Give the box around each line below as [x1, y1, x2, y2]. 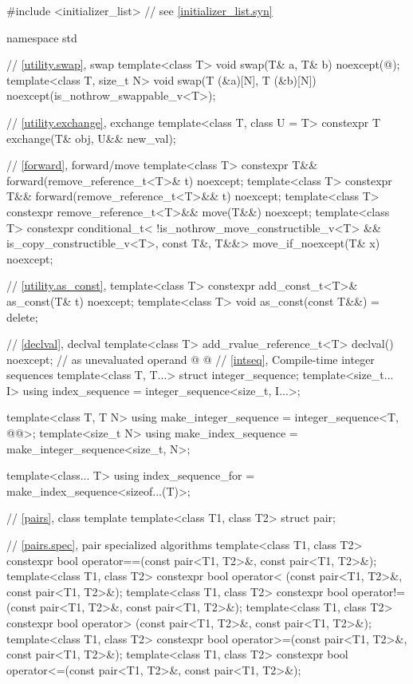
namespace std [6, 29, 77, 45]
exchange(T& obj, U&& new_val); [6, 129, 176, 146]
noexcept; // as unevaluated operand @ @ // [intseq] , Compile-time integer [6, 350, 375, 367]
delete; [6, 308, 38, 325]
